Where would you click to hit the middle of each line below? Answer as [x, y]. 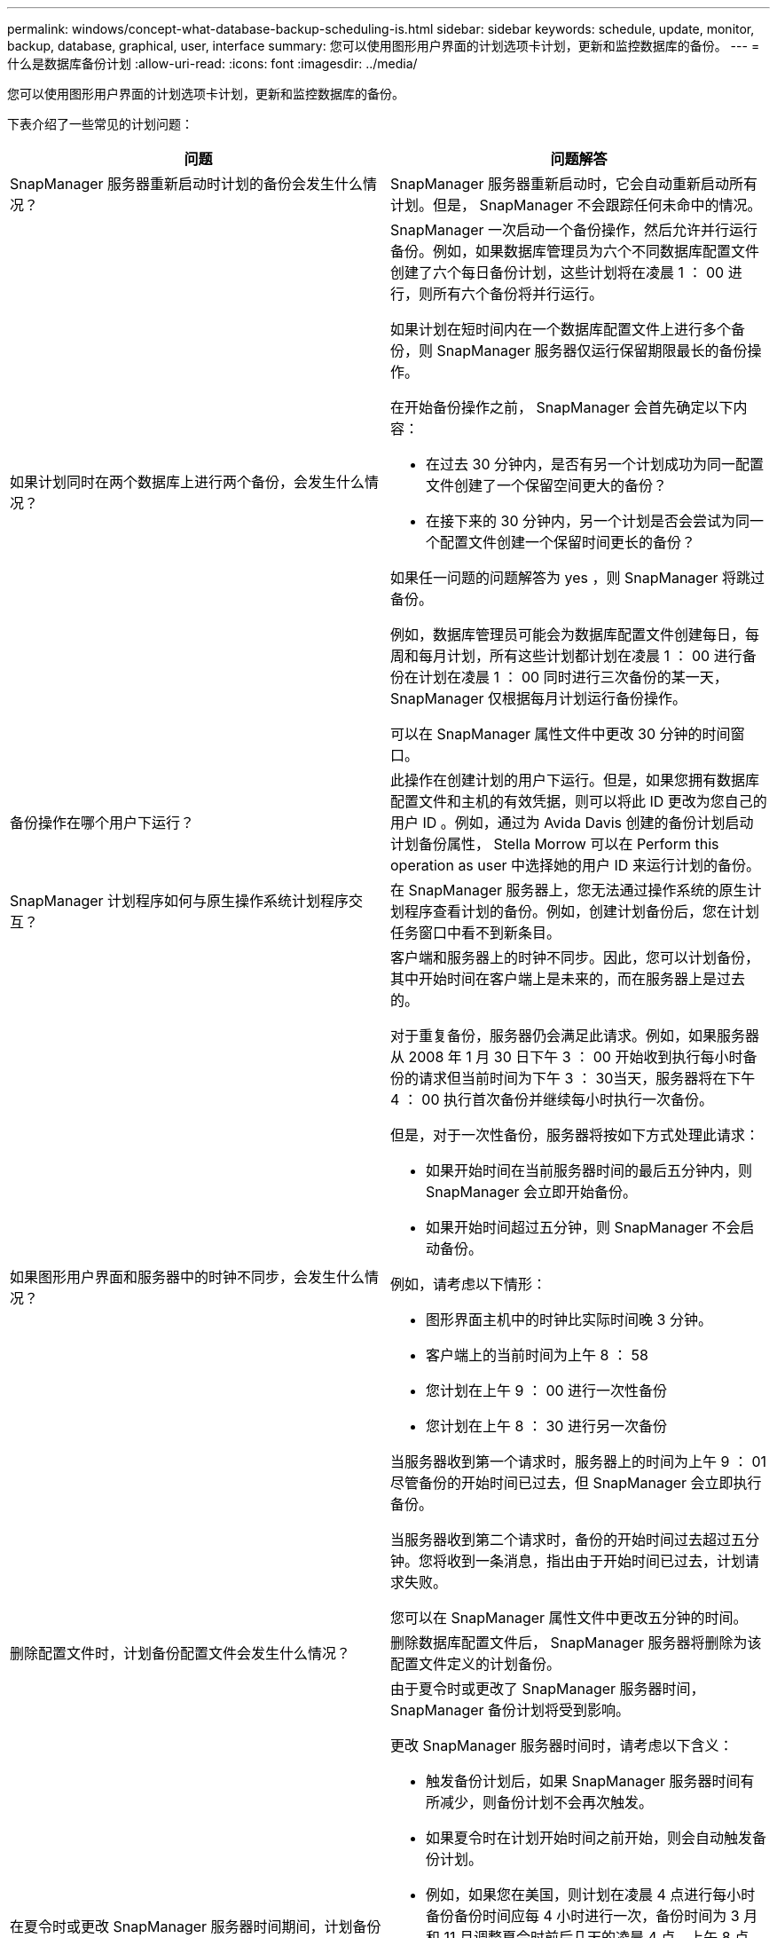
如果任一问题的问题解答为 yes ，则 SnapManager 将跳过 [577, 578]
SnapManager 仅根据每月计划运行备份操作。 [539, 698]
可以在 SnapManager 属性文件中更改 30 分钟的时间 [561, 734]
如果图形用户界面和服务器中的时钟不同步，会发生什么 [188, 1277]
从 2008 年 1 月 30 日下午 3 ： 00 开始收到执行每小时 [567, 1057]
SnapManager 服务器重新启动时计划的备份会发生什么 [187, 184]
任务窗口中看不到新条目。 [476, 933]
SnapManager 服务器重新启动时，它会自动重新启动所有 [574, 184]
